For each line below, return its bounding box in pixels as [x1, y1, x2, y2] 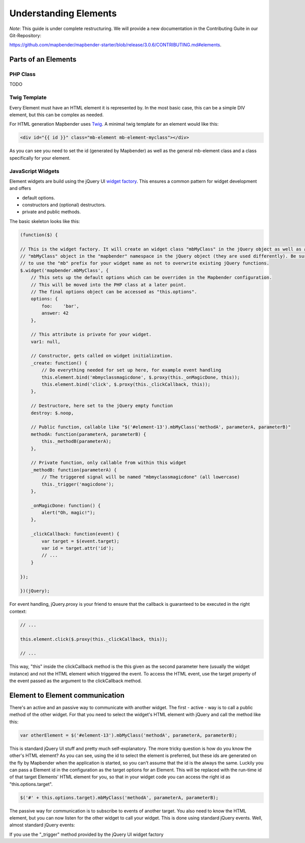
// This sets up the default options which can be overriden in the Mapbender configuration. [30, 275, 272, 280]
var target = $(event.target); [41, 538, 119, 544]
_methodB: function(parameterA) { [30, 467, 117, 473]
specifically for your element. [9, 155, 71, 161]
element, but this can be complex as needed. [9, 112, 104, 118]
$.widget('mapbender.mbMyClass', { [20, 267, 109, 273]
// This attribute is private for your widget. [30, 331, 152, 338]
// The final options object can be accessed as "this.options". [30, 289, 197, 295]
